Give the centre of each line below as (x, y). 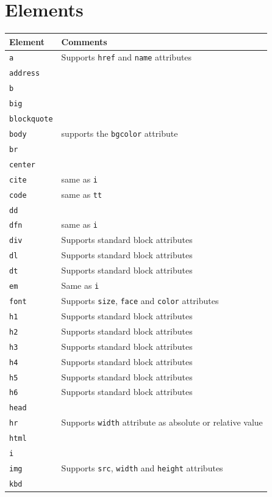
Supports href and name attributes (127, 57)
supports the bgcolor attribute (120, 133)
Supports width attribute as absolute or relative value (162, 422)
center (22, 165)
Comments (84, 41)
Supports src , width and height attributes (142, 467)
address (25, 74)
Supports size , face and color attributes (140, 300)
